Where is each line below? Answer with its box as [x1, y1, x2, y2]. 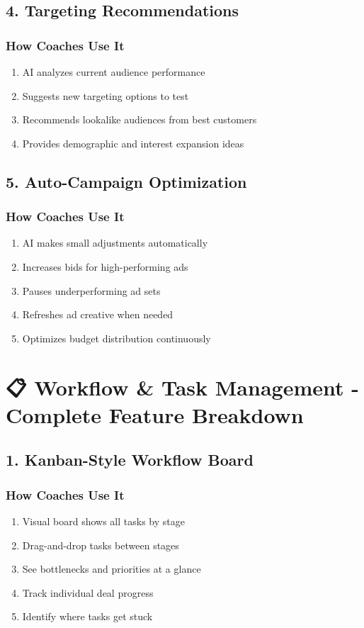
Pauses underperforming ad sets [22, 283, 161, 298]
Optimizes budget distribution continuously [22, 330, 211, 345]
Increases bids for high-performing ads [22, 259, 188, 274]
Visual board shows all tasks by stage [22, 513, 185, 528]
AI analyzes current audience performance [22, 65, 205, 79]
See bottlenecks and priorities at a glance [22, 561, 201, 576]
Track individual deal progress [22, 585, 154, 600]
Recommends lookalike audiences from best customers [22, 112, 257, 127]
